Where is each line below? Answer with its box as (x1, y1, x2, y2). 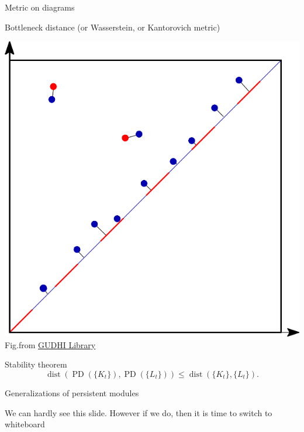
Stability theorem (5, 358, 67, 370)
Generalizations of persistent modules (5, 386, 139, 399)
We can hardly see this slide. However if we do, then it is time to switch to (5, 406, 272, 419)
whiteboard (5, 418, 45, 430)
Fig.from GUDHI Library (5, 338, 96, 351)
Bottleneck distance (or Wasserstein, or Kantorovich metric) (5, 21, 220, 33)
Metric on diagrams (5, 1, 75, 13)
